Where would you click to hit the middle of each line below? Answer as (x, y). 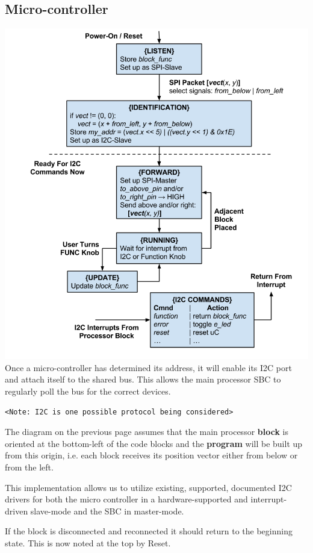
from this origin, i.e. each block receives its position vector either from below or (151, 455)
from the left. (29, 467)
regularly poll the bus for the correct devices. (88, 391)
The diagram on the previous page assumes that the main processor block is (147, 432)
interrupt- (269, 499)
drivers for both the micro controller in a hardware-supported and (126, 499)
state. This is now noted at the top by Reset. (88, 543)
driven (17, 511)
